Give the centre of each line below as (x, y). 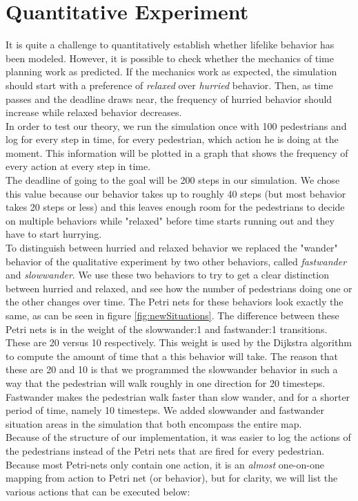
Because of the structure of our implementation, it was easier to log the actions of (178, 437)
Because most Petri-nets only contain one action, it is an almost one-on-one (165, 464)
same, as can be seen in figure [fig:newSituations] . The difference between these (172, 315)
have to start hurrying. (54, 234)
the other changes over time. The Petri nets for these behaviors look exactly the (175, 302)
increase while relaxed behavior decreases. (94, 112)
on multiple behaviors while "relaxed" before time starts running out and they (170, 220)
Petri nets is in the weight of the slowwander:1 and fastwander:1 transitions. (167, 329)
